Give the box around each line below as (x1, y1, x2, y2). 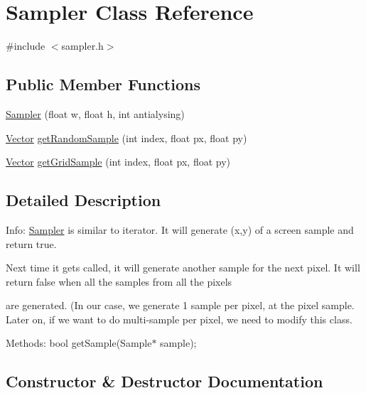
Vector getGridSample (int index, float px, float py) (6, 154, 231, 169)
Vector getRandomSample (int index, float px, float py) (6, 130, 247, 145)
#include (6, 38, 45, 53)
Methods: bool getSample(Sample (6, 335, 152, 350)
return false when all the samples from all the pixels (6, 274, 232, 289)
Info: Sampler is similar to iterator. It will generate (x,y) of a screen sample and (6, 222, 354, 237)
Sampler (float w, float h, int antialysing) (6, 106, 185, 121)
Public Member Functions (6, 73, 200, 95)
